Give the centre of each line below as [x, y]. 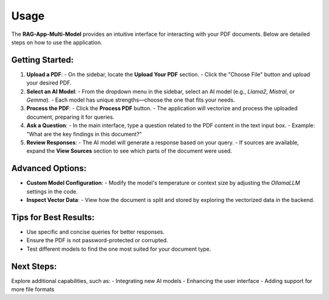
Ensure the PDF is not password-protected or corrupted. [97, 240]
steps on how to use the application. [57, 42]
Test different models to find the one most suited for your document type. [119, 249]
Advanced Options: [49, 168]
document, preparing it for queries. [71, 117]
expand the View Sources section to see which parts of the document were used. [129, 151]
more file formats [33, 290]
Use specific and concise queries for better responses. [95, 232]
